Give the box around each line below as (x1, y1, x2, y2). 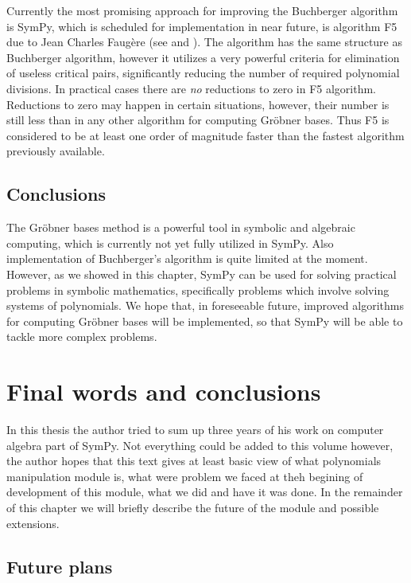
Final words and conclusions (6, 375, 321, 408)
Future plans (6, 554, 113, 578)
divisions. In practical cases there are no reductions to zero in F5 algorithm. (6, 80, 376, 96)
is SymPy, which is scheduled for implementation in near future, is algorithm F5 (6, 18, 397, 34)
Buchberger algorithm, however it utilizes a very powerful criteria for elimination (6, 49, 400, 65)
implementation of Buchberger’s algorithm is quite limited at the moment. (6, 250, 368, 267)
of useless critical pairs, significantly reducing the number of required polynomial (6, 65, 400, 81)
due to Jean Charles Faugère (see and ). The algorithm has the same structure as (6, 33, 403, 50)
